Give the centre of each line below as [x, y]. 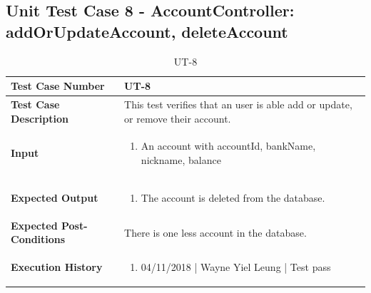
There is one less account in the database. [215, 232]
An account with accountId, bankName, [228, 146]
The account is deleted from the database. [233, 197]
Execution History [57, 267]
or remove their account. [178, 118]
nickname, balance [181, 160]
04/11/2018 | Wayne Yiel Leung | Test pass [236, 267]
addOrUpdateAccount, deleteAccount [147, 31]
